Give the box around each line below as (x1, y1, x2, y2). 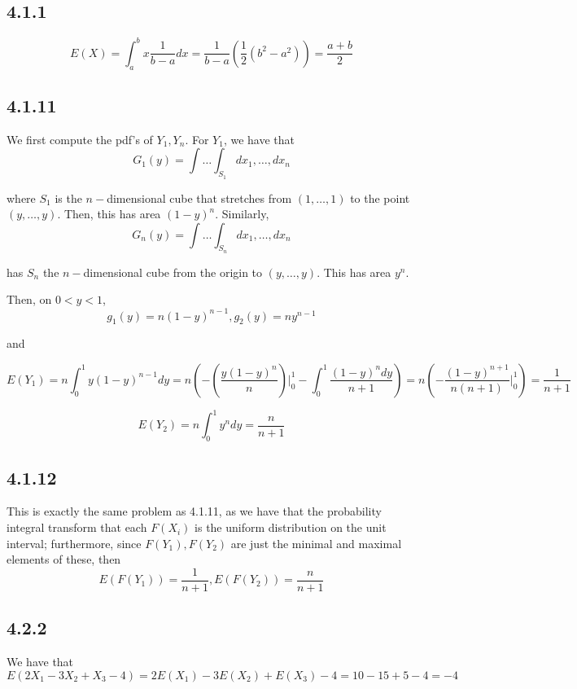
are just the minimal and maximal (230, 534, 402, 551)
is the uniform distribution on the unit (195, 519, 387, 536)
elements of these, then (7, 551, 121, 568)
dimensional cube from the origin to (83, 263, 263, 280)
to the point (350, 189, 410, 206)
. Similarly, (215, 205, 269, 222)
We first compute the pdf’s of (7, 130, 153, 147)
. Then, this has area (57, 205, 161, 222)
